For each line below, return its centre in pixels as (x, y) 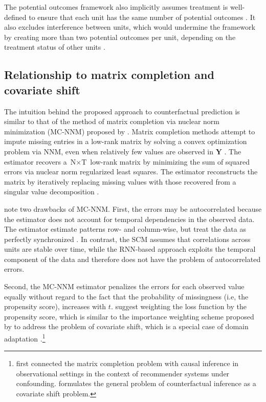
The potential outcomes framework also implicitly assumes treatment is (116, 7)
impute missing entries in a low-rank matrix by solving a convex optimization (126, 141)
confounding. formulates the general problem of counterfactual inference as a (136, 383)
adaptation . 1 (25, 338)
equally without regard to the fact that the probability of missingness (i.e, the (126, 296)
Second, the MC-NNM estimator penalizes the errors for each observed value (124, 286)
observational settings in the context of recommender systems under (123, 373)
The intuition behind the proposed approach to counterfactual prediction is (122, 111)
